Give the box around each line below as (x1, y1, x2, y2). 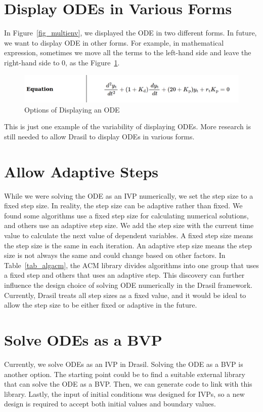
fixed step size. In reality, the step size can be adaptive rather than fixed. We (4, 200, 243, 211)
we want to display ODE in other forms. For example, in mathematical (4, 37, 224, 48)
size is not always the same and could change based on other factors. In (4, 250, 226, 260)
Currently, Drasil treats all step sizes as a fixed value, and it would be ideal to (4, 289, 246, 300)
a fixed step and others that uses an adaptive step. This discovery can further (4, 270, 245, 280)
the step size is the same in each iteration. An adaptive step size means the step (4, 240, 252, 250)
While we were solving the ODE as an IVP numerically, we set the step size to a (4, 190, 253, 201)
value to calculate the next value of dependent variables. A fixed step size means (4, 230, 253, 241)
